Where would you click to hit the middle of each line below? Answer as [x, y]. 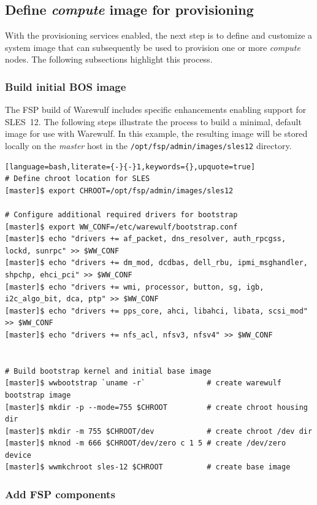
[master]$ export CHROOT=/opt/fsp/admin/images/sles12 [119, 191]
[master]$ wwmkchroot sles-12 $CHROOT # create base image [148, 467]
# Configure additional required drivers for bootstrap [121, 215]
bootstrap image [38, 395]
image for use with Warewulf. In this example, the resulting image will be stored [156, 133]
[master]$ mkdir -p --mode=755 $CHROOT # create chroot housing [156, 407]
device [18, 455]
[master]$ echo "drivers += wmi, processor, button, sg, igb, [135, 287]
